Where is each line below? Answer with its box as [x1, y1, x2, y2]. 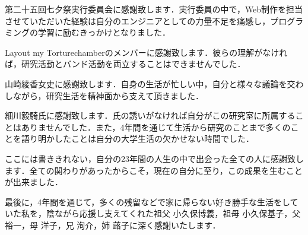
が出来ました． [5, 176, 63, 188]
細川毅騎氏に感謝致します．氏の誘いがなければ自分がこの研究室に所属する [5, 109, 296, 122]
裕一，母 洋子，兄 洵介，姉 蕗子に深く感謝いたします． [5, 218, 221, 231]
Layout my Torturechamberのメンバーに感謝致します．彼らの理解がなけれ [5, 46, 288, 58]
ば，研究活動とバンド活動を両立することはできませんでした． [5, 58, 246, 70]
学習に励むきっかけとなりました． [37, 26, 171, 39]
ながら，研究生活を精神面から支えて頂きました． [12, 89, 204, 101]
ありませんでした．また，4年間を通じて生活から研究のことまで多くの [21, 120, 291, 133]
